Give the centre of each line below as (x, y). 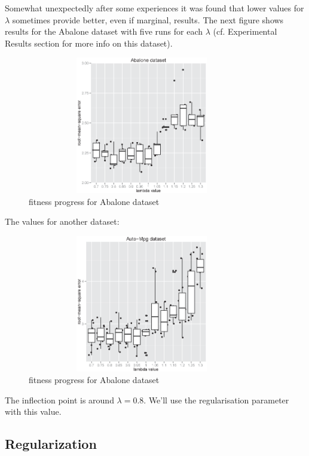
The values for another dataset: (62, 221)
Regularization (51, 444)
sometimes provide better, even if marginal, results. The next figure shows (148, 19)
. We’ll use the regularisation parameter (216, 400)
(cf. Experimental (245, 31)
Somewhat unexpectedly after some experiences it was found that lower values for (154, 8)
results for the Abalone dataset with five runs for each (104, 31)
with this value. (33, 411)
